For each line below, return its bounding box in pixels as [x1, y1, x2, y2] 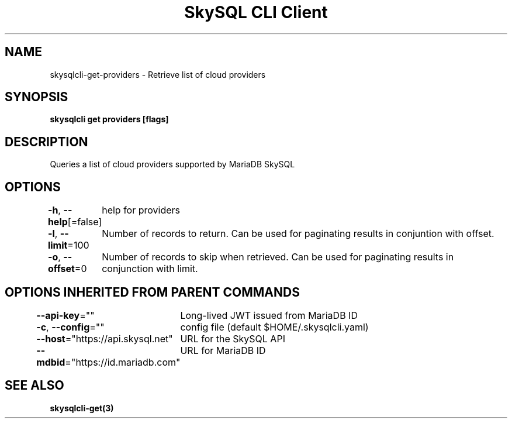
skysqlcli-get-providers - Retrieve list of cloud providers [50, 69, 266, 80]
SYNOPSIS [5, 90, 68, 105]
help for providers [102, 204, 181, 216]
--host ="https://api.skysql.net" [36, 332, 173, 345]
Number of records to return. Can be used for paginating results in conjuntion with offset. [102, 228, 494, 240]
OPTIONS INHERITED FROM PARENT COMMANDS [5, 284, 300, 300]
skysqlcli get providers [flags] [50, 114, 169, 125]
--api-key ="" [36, 309, 95, 321]
